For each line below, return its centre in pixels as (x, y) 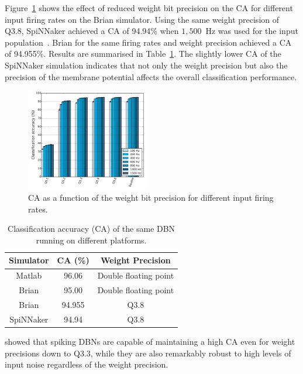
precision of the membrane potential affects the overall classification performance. (151, 76)
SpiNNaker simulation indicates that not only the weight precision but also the (146, 65)
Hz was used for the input (252, 31)
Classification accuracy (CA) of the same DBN (92, 229)
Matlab (29, 275)
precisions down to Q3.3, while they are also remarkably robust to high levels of (148, 353)
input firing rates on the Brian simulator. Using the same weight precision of (142, 19)
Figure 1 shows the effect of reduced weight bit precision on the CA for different (149, 8)
